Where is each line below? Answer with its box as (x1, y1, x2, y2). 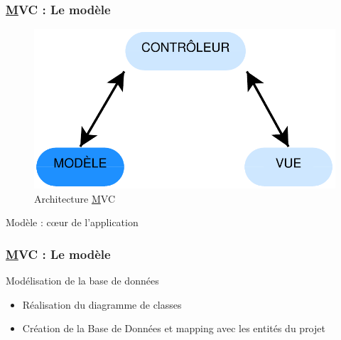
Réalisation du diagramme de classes (22, 297, 182, 312)
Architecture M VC (34, 191, 116, 206)
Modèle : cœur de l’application (6, 215, 139, 230)
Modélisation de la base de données (6, 273, 159, 288)
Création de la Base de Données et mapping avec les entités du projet (22, 321, 325, 336)
